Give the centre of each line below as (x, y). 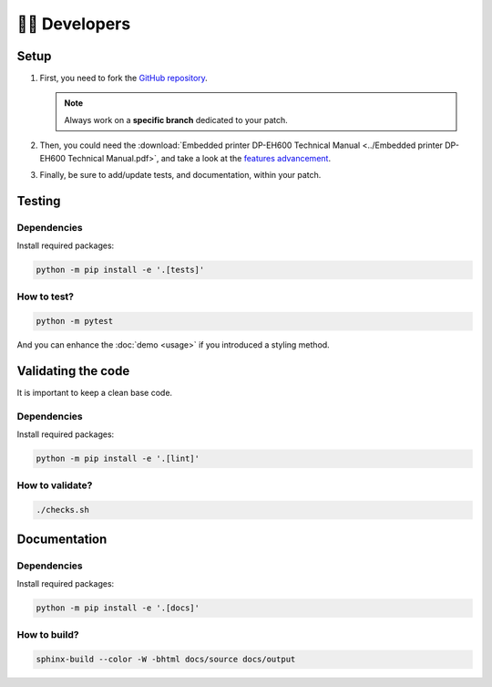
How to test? (46, 297)
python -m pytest (75, 321)
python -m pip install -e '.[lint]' (118, 459)
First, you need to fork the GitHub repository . (124, 78)
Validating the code (73, 371)
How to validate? (55, 485)
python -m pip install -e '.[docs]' (118, 608)
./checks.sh (63, 510)
